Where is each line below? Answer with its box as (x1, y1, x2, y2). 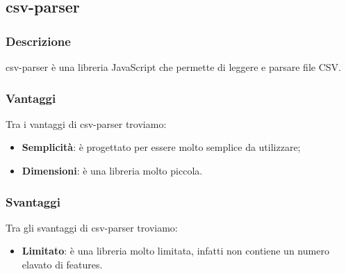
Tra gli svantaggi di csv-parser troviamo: (6, 220, 178, 234)
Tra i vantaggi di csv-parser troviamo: (6, 116, 167, 131)
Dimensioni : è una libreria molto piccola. (22, 163, 203, 177)
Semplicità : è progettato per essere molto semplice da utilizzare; (22, 140, 301, 154)
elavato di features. (22, 257, 103, 271)
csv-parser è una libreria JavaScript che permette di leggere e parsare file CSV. (6, 60, 341, 74)
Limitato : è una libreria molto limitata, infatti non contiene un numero (22, 243, 329, 258)
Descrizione (6, 32, 71, 49)
